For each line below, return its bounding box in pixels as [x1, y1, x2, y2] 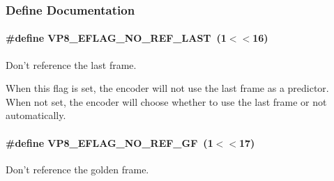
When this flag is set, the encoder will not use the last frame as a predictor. [6, 81, 329, 95]
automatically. [6, 108, 66, 123]
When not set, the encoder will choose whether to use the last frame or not [6, 94, 327, 109]
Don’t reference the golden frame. [6, 162, 149, 176]
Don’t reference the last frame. [6, 57, 137, 72]
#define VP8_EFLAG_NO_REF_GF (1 [6, 135, 213, 150]
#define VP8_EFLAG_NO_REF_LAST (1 [6, 31, 227, 45]
